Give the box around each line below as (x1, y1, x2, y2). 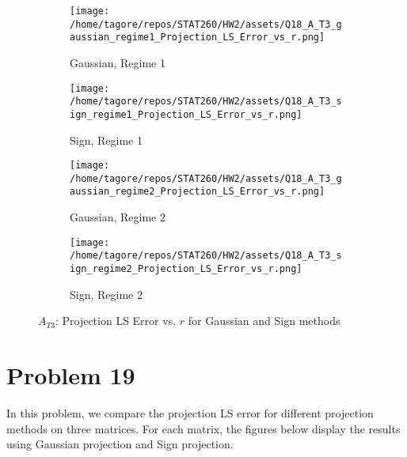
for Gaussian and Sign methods (188, 312, 340, 329)
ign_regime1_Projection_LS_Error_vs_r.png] (70, 108, 302, 120)
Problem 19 (6, 359, 135, 391)
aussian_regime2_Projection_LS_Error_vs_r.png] (70, 186, 325, 198)
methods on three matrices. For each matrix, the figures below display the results (6, 420, 401, 436)
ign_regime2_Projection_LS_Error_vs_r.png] (70, 263, 302, 274)
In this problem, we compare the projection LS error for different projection (6, 404, 374, 421)
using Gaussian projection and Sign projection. (6, 436, 234, 452)
